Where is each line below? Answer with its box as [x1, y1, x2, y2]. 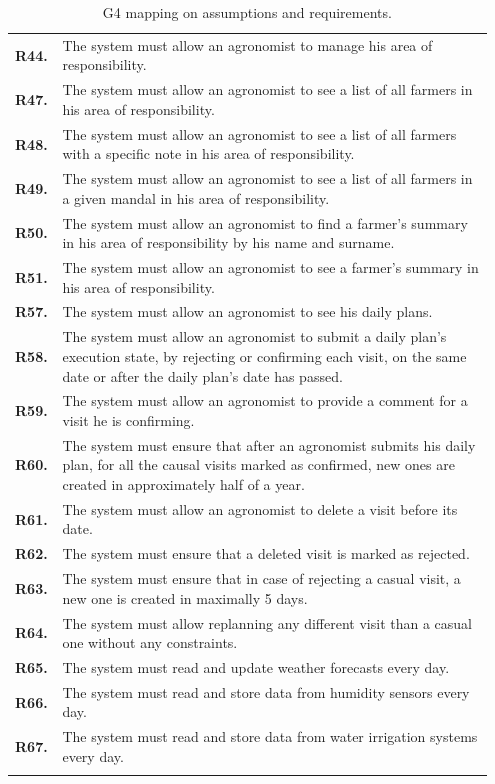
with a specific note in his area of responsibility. [62, 143, 355, 164]
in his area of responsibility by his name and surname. [62, 232, 395, 253]
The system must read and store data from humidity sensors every [62, 681, 470, 702]
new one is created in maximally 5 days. [62, 587, 308, 608]
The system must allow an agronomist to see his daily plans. [62, 301, 433, 322]
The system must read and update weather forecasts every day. [62, 656, 450, 677]
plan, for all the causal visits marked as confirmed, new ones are [62, 454, 455, 475]
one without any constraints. [62, 632, 238, 653]
